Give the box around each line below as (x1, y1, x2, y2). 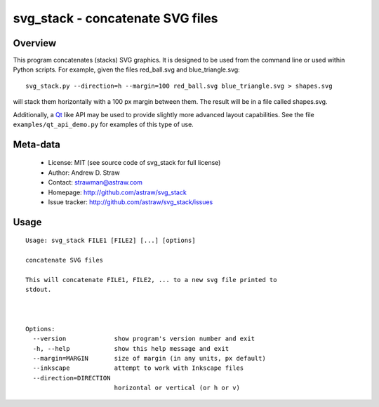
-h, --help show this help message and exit (32, 345, 230, 352)
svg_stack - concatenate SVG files (13, 11, 218, 26)
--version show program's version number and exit (32, 335, 255, 343)
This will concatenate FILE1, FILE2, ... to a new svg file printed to (25, 276, 277, 283)
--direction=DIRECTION (32, 374, 111, 382)
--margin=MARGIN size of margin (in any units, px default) (32, 354, 266, 363)
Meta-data (13, 138, 61, 150)
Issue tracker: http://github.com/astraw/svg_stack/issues (48, 197, 213, 206)
